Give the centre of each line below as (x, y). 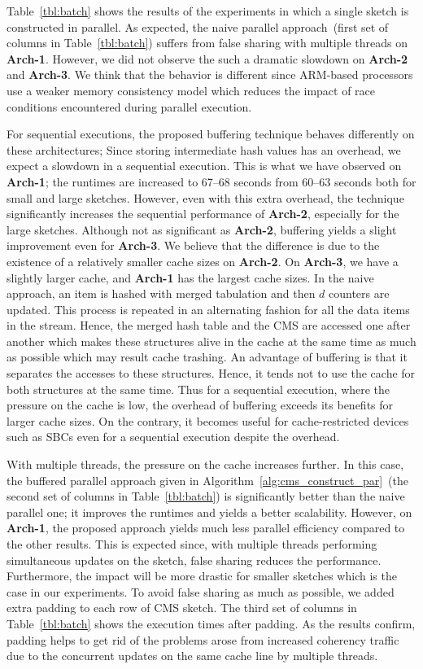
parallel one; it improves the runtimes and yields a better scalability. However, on (209, 512)
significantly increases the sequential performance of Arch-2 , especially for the (203, 214)
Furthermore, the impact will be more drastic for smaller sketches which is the (202, 576)
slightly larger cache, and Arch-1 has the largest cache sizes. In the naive (190, 277)
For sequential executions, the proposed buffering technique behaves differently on (211, 134)
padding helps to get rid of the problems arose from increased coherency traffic (203, 639)
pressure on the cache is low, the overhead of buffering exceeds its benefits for (200, 405)
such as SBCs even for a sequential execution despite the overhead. (173, 437)
